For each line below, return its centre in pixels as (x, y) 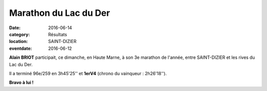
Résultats (58, 34)
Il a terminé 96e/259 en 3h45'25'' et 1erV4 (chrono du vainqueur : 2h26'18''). (88, 73)
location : (19, 42)
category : (20, 34)
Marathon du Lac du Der (60, 13)
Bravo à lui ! (22, 83)
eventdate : (21, 48)
